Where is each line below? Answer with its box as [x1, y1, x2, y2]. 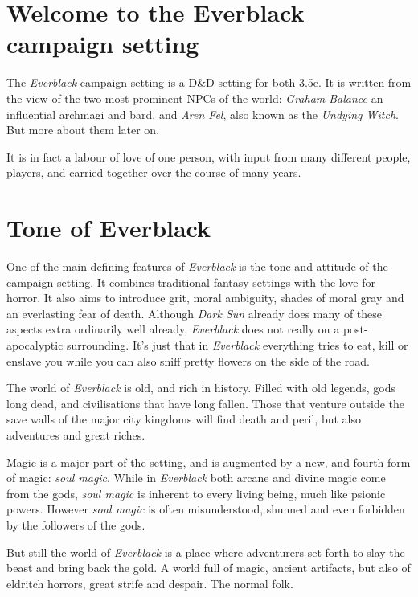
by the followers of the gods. [6, 516, 145, 533]
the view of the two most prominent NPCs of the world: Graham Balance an [6, 89, 383, 106]
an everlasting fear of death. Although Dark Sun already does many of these [6, 305, 383, 321]
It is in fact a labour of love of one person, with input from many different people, [6, 148, 411, 165]
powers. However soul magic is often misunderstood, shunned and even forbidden [6, 501, 405, 517]
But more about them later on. [6, 121, 160, 138]
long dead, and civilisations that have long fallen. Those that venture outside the [6, 395, 405, 411]
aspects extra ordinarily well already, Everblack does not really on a [6, 321, 340, 337]
